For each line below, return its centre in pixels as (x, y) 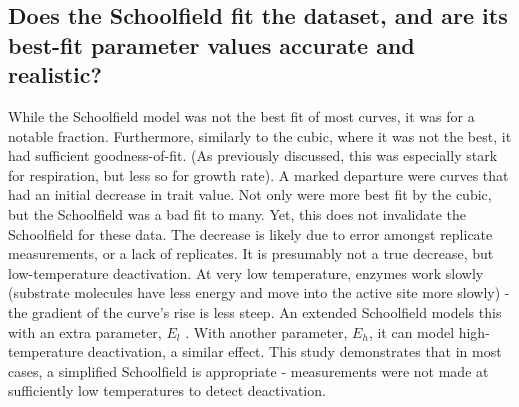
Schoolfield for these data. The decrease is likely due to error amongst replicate (250, 233)
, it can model (411, 331)
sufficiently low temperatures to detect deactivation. (167, 390)
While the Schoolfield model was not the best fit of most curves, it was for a (241, 115)
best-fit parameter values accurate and (211, 44)
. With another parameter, (266, 331)
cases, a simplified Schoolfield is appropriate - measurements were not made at (248, 370)
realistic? (55, 74)
